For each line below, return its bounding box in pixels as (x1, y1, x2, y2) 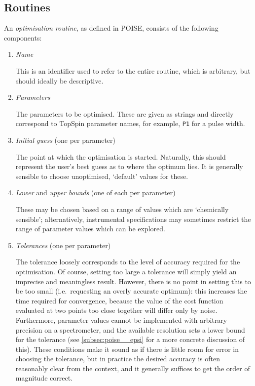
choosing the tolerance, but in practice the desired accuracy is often (15, 353, 220, 364)
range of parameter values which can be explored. (15, 223, 165, 234)
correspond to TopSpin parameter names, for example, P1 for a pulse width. (15, 118, 245, 129)
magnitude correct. (15, 373, 73, 383)
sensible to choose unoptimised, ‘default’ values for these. (15, 171, 188, 181)
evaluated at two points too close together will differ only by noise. (15, 305, 218, 315)
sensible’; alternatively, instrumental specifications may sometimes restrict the (15, 214, 251, 224)
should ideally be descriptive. (15, 75, 104, 86)
